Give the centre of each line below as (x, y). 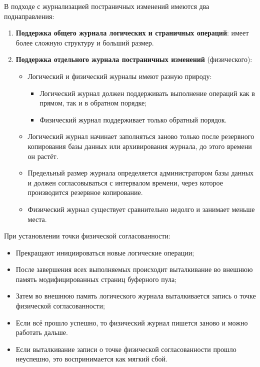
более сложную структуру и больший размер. (85, 42)
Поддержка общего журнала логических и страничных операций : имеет (132, 33)
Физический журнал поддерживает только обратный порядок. (133, 119)
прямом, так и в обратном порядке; (93, 103)
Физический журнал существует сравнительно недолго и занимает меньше (141, 209)
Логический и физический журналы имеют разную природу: (120, 76)
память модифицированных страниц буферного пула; (96, 279)
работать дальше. (42, 332)
